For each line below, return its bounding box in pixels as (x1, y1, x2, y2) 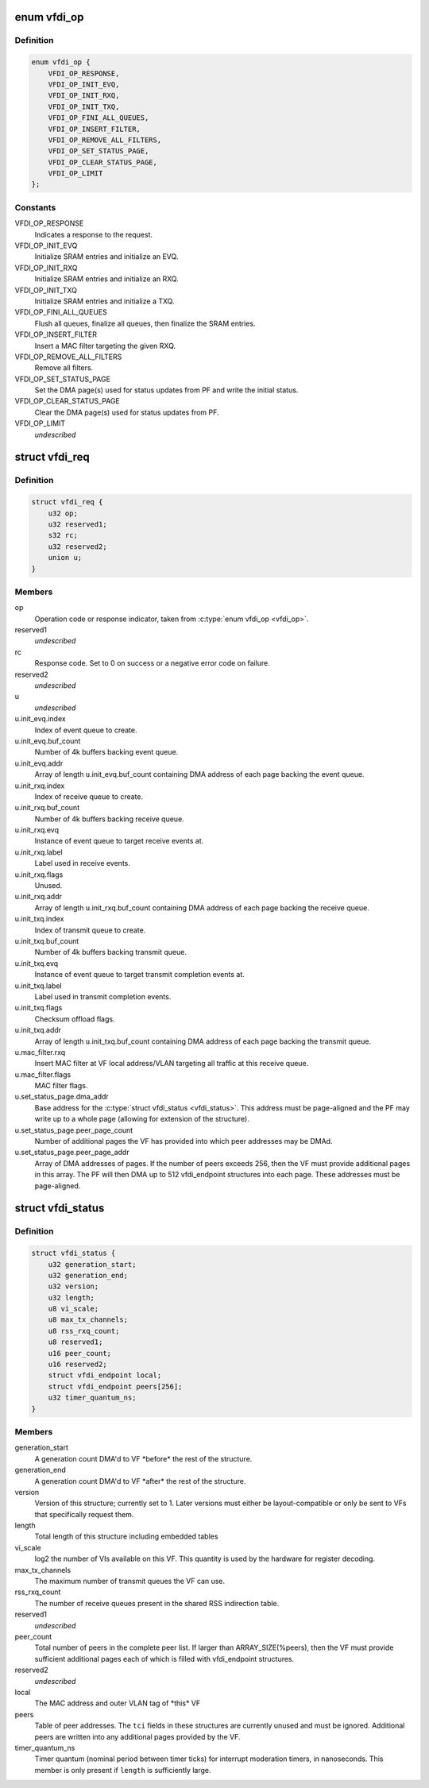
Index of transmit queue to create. (34, 925, 146, 935)
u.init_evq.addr (14, 759, 64, 768)
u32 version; (48, 1282, 99, 1291)
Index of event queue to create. (34, 725, 137, 735)
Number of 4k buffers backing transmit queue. (34, 948, 187, 957)
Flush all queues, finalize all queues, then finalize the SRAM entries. (34, 319, 256, 328)
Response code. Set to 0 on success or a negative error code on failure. (34, 658, 270, 668)
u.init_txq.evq (14, 958, 59, 968)
